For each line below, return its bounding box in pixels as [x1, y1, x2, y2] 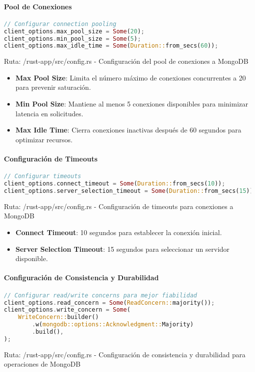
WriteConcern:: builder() [18, 314, 99, 321]
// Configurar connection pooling [4, 20, 117, 27]
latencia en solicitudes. [15, 108, 83, 118]
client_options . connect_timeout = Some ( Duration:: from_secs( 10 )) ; [4, 180, 226, 187]
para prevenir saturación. [15, 82, 91, 92]
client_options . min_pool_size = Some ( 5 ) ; [4, 35, 141, 42]
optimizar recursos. [15, 134, 73, 144]
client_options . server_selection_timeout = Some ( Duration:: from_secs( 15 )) [4, 187, 254, 194]
